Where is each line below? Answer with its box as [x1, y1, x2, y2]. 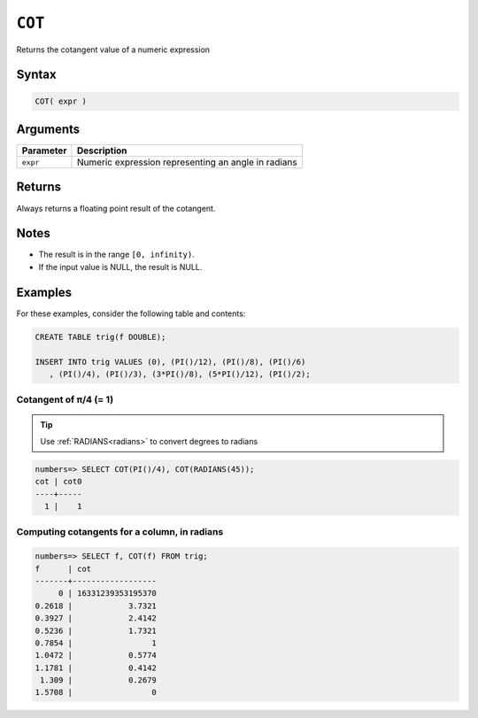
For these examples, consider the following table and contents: [16, 308, 246, 319]
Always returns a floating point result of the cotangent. [16, 203, 216, 213]
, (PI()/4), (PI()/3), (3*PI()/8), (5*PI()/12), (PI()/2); [49, 368, 311, 379]
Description [76, 144, 127, 157]
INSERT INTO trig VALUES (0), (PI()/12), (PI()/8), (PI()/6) [35, 357, 306, 367]
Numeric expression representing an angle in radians [76, 156, 297, 168]
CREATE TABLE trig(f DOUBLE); [35, 332, 166, 342]
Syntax [16, 67, 57, 82]
